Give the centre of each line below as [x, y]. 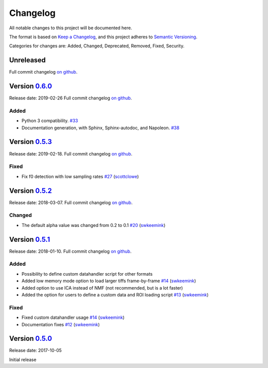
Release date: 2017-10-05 [35, 351]
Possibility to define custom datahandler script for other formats [87, 274]
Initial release [23, 360]
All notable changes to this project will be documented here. [71, 28]
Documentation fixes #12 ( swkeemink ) [61, 324]
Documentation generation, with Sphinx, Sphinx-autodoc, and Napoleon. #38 [100, 128]
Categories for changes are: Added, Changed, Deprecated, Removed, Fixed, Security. [97, 46]
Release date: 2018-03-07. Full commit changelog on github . [71, 202]
